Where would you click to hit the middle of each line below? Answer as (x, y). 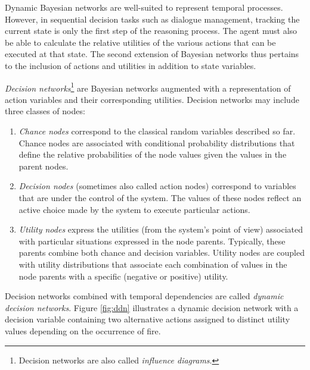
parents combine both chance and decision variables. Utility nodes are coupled (162, 253)
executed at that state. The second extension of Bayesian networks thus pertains (152, 54)
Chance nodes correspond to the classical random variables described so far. (157, 131)
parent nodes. (44, 166)
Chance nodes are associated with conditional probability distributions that (157, 142)
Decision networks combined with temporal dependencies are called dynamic (144, 296)
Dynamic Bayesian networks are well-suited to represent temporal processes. (144, 7)
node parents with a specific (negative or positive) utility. (123, 276)
